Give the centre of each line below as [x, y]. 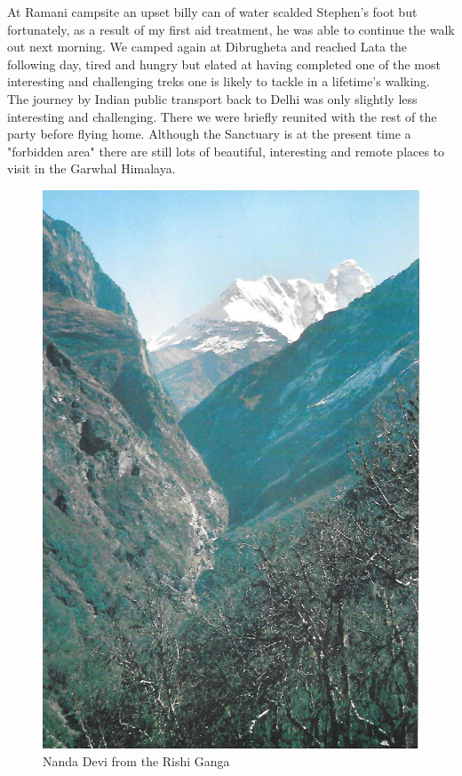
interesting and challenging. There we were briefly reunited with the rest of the [222, 116]
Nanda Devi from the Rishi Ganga [136, 760]
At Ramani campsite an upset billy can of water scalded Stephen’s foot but [212, 12]
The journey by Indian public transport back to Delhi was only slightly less [212, 98]
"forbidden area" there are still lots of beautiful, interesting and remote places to [226, 151]
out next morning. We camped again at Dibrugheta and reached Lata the [207, 47]
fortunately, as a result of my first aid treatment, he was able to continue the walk [231, 29]
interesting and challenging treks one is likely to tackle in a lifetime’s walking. [219, 81]
